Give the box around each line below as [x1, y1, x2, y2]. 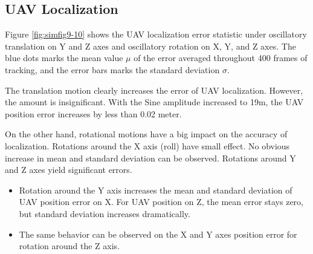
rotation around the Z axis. [19, 239, 120, 252]
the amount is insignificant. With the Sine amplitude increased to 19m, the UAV [5, 96, 304, 108]
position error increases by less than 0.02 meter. [5, 107, 182, 120]
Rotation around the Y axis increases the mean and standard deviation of [19, 183, 292, 196]
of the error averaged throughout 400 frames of [134, 51, 308, 64]
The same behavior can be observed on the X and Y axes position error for [19, 227, 297, 240]
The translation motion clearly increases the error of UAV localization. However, [5, 83, 303, 96]
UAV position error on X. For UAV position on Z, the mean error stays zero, [19, 195, 303, 208]
